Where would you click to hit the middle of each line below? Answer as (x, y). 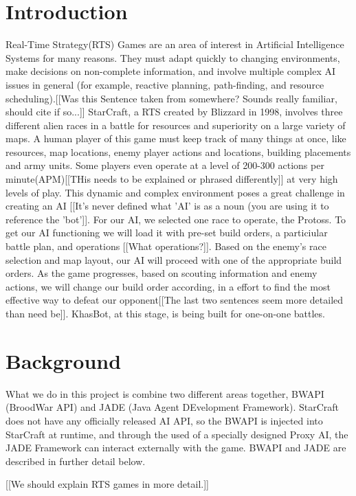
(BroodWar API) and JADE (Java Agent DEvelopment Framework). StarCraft (173, 407)
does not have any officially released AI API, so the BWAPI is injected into (164, 420)
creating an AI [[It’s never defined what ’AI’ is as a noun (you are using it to (167, 206)
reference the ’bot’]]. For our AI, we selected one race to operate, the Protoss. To (176, 219)
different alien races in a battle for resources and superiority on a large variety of (176, 125)
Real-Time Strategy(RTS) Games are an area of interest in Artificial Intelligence (175, 44)
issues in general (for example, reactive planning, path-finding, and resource (165, 84)
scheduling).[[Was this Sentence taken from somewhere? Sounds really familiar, (171, 98)
